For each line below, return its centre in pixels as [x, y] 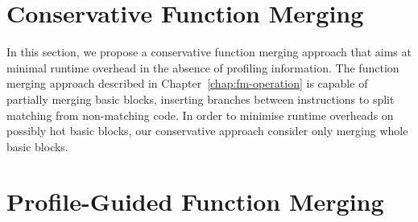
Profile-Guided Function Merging [195, 201]
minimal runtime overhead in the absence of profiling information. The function [203, 67]
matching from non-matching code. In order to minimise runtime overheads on [200, 115]
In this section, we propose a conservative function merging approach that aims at [209, 52]
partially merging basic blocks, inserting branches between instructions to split [201, 99]
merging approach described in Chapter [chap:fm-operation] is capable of [187, 83]
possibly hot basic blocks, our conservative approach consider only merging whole [207, 131]
